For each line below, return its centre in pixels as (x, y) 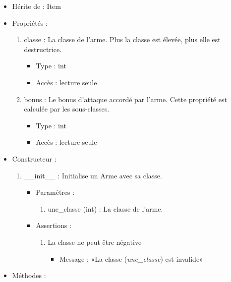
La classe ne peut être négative (95, 242)
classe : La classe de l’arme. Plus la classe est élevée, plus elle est (122, 39)
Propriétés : (30, 23)
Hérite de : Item (36, 6)
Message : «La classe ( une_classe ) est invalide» (131, 258)
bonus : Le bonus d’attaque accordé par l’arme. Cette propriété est (125, 99)
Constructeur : (34, 158)
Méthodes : (29, 275)
